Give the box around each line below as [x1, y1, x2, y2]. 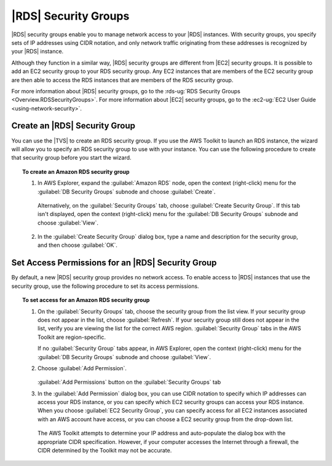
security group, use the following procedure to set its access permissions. [11, 282, 199, 290]
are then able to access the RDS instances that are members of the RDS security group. [11, 76, 234, 83]
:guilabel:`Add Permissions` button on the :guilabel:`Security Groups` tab [38, 378, 221, 386]
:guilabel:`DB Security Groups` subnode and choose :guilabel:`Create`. [38, 188, 216, 195]
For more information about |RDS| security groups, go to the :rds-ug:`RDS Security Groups [11, 87, 241, 95]
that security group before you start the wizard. [11, 154, 132, 161]
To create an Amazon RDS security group [22, 168, 130, 175]
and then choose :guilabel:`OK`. [38, 241, 118, 249]
